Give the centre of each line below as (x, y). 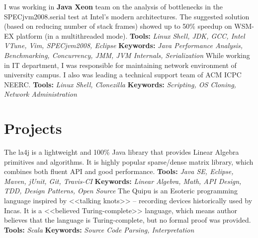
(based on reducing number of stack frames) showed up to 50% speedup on (118, 26)
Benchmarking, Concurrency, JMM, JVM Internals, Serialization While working (127, 55)
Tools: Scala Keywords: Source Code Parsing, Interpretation (99, 229)
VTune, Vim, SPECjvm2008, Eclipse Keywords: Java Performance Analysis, (124, 45)
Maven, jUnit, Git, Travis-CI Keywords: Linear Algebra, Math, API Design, (123, 181)
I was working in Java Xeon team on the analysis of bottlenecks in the (114, 6)
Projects (33, 128)
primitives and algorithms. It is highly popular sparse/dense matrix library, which (129, 161)
